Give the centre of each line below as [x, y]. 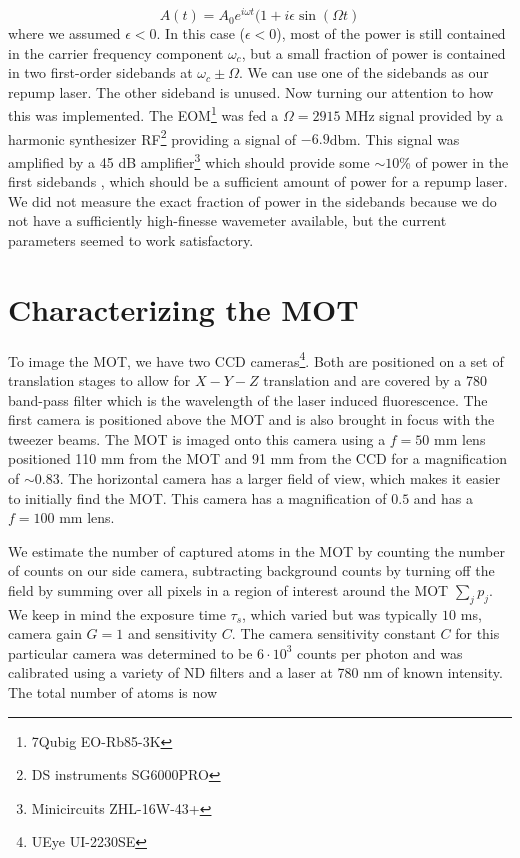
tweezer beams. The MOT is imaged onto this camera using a [197, 438]
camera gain [45, 633]
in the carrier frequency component [116, 52]
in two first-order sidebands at [100, 72]
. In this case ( [200, 33]
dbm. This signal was [394, 138]
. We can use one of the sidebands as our [364, 72]
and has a [443, 497]
